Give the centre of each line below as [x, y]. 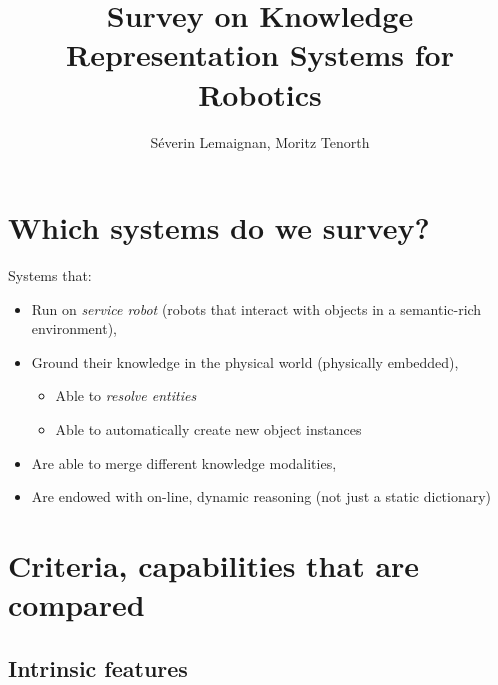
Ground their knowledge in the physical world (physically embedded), [245, 361]
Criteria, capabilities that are [214, 564]
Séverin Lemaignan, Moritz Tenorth [260, 141]
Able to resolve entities [126, 395]
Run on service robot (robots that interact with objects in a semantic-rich [256, 308]
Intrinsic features [98, 667]
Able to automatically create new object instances [208, 429]
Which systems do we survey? [219, 227]
